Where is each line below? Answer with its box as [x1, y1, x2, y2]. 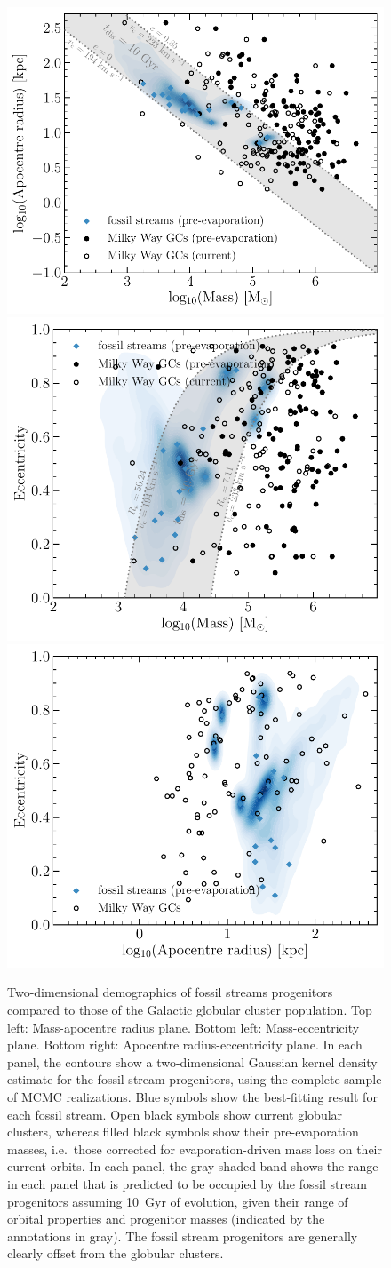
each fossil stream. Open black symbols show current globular [7, 1105, 343, 1123]
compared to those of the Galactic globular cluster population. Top [7, 1001, 372, 1019]
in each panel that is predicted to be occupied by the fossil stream [7, 1175, 367, 1192]
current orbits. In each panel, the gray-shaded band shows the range [7, 1157, 379, 1176]
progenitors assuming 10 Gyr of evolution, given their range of [7, 1192, 348, 1210]
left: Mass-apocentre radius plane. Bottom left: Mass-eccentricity [7, 1017, 360, 1036]
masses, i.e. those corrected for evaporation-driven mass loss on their [7, 1139, 382, 1158]
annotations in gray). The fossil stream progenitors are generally [7, 1226, 358, 1245]
